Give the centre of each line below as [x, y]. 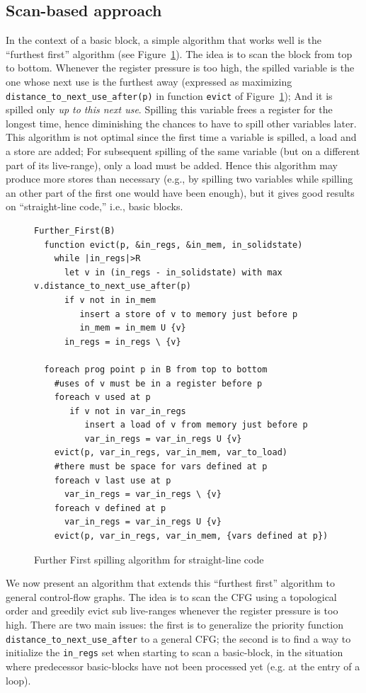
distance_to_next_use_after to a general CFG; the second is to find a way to [178, 638]
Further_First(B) [75, 230]
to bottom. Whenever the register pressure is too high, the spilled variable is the [180, 68]
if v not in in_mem [110, 300]
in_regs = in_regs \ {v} [122, 342]
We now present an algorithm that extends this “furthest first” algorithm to [170, 583]
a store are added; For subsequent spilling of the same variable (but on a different [183, 151]
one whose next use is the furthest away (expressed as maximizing [149, 81]
